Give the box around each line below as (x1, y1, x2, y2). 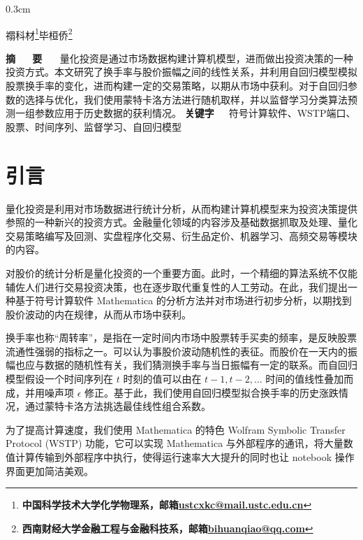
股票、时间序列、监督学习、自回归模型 (6, 119, 181, 134)
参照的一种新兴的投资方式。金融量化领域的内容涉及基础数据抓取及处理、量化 (6, 215, 357, 229)
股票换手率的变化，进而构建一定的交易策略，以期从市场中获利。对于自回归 (6, 78, 348, 93)
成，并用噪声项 (6, 385, 74, 399)
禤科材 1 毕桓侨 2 (6, 25, 73, 42)
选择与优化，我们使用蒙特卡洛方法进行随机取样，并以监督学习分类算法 (24, 92, 348, 106)
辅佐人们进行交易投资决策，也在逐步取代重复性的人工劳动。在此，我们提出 (6, 279, 348, 294)
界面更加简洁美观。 (6, 463, 94, 478)
